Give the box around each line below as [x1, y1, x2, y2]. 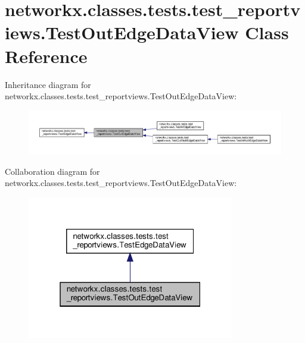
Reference [5, 43, 88, 68]
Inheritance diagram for [5, 78, 91, 90]
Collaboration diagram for [5, 165, 100, 177]
